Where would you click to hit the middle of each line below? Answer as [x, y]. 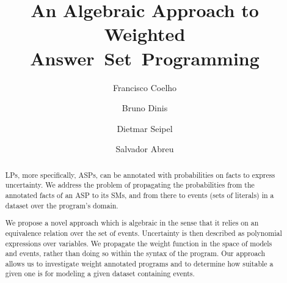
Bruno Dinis [145, 108]
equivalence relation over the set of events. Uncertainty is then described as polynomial [143, 233]
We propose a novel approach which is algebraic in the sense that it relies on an [132, 223]
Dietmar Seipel [145, 128]
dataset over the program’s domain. [62, 205]
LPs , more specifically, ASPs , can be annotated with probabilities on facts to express [140, 175]
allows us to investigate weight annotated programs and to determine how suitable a [139, 263]
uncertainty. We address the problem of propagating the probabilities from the [130, 185]
